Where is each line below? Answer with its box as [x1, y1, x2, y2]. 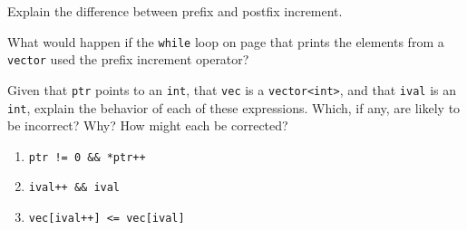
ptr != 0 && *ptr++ [28, 150, 146, 164]
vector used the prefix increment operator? [7, 50, 249, 69]
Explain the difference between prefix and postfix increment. [7, 2, 343, 20]
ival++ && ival [28, 181, 121, 195]
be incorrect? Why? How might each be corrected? [7, 116, 288, 135]
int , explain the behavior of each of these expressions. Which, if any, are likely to [7, 98, 461, 117]
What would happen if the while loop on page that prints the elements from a [7, 32, 444, 51]
